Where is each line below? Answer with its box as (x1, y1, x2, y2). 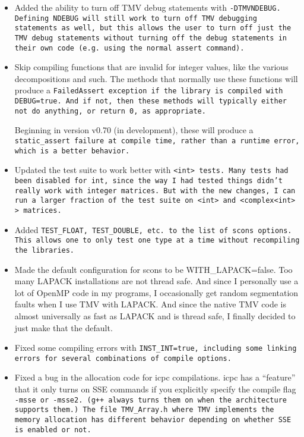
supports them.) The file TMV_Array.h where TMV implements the (14, 405, 274, 414)
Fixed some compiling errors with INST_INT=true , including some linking (14, 341, 297, 354)
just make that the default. (14, 321, 113, 334)
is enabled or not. (14, 425, 91, 434)
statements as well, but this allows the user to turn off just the (14, 24, 292, 33)
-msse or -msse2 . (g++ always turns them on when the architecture (14, 395, 287, 404)
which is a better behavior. (14, 146, 130, 155)
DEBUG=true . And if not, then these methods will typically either (14, 97, 287, 106)
